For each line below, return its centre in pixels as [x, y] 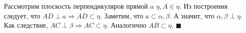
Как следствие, [26, 25]
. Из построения [204, 6]
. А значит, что [192, 15]
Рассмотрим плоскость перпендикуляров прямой [76, 6]
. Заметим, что [122, 15]
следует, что [22, 15]
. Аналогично [126, 25]
